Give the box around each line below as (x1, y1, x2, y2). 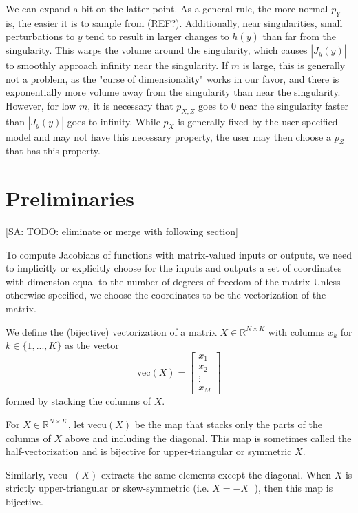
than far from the (262, 29, 337, 43)
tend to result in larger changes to (85, 29, 229, 43)
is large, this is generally (242, 57, 346, 72)
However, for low (6, 98, 76, 112)
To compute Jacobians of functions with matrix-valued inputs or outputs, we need (6, 247, 352, 261)
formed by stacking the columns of (6, 394, 151, 408)
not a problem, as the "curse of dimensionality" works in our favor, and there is (6, 71, 339, 85)
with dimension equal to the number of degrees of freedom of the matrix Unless (6, 274, 341, 288)
